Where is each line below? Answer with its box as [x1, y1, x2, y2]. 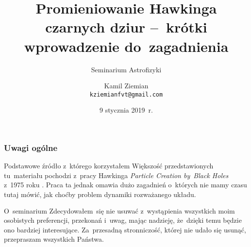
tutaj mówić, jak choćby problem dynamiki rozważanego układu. [4, 189, 196, 199]
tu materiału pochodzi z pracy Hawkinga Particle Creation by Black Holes [4, 170, 229, 180]
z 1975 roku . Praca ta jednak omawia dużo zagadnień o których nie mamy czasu [4, 180, 247, 190]
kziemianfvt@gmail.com [89, 91, 163, 98]
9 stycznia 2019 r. [100, 105, 153, 115]
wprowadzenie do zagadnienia [24, 36, 229, 56]
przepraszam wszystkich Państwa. [4, 234, 104, 244]
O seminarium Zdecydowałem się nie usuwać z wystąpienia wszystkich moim [4, 205, 235, 215]
